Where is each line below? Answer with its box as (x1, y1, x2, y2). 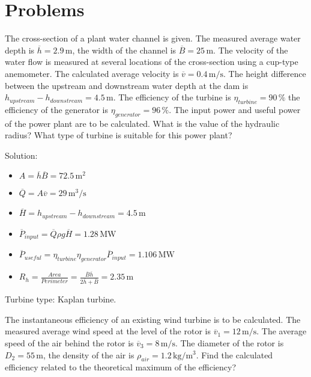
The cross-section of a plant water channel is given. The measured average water (5, 32, 301, 44)
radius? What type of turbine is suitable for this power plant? (5, 129, 232, 141)
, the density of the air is (43, 348, 134, 361)
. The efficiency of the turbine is (113, 91, 231, 103)
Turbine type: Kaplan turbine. (5, 293, 116, 305)
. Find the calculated (196, 348, 273, 361)
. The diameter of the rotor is (175, 336, 284, 349)
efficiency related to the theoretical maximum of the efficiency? (5, 361, 237, 373)
